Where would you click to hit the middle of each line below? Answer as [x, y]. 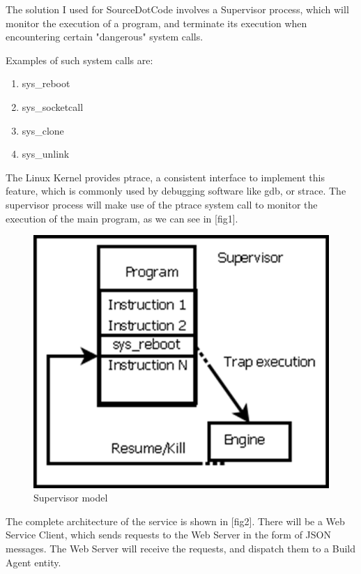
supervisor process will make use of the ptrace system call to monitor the [162, 204]
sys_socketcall [53, 106]
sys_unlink [46, 154]
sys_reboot [46, 83]
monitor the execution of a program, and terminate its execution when [156, 23]
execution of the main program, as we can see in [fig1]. [122, 218]
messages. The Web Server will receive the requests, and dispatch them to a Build [181, 548]
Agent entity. [33, 562]
